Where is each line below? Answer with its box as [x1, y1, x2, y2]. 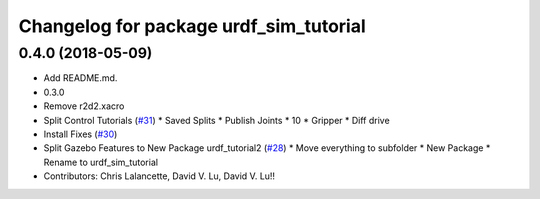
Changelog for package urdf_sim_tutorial [18, 15, 367, 37]
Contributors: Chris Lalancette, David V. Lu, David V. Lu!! [43, 170, 275, 182]
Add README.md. [43, 72, 118, 84]
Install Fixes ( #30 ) [43, 128, 118, 140]
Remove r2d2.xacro [43, 100, 125, 112]
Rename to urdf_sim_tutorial [43, 156, 159, 168]
